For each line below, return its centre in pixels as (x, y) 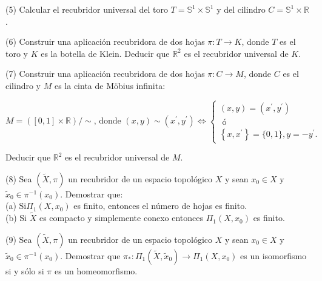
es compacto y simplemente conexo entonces (121, 218)
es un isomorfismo (273, 255)
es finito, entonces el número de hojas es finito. (160, 206)
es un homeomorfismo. (96, 270)
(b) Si (16, 218)
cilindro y (23, 85)
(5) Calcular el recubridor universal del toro (87, 9)
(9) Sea (19, 239)
